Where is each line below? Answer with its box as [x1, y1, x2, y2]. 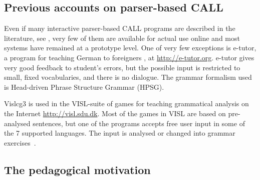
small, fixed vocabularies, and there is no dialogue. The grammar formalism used [4, 72, 252, 82]
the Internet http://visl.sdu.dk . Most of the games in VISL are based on [4, 108, 226, 118]
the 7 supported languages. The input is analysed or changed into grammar [4, 128, 235, 138]
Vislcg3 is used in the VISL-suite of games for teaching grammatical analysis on [4, 98, 249, 109]
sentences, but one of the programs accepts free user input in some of [33, 118, 245, 128]
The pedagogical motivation [4, 162, 151, 177]
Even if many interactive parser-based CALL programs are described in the [4, 23, 235, 33]
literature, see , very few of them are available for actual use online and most [4, 32, 240, 43]
